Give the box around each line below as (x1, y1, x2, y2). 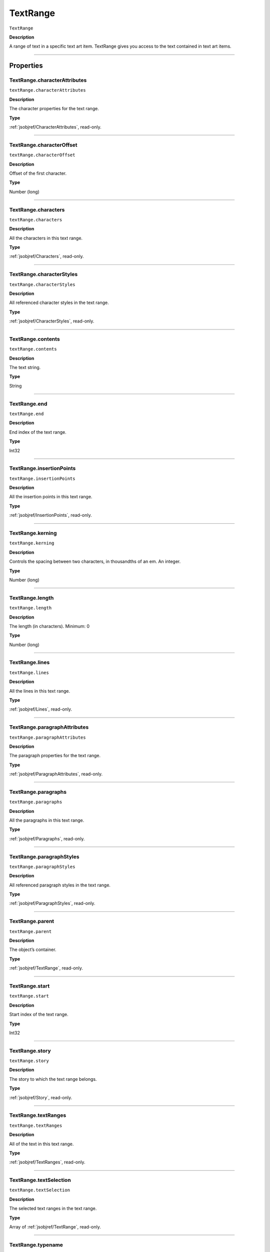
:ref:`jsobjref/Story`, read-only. (9, 1094, 72, 1100)
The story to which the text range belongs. (9, 1076, 97, 1082)
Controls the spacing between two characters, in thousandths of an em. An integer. (9, 558, 181, 564)
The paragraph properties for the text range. (9, 753, 101, 759)
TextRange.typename (9, 1241, 63, 1248)
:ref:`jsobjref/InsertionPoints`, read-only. (9, 512, 92, 518)
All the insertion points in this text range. (9, 494, 92, 500)
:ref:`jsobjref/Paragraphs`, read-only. (9, 835, 85, 841)
